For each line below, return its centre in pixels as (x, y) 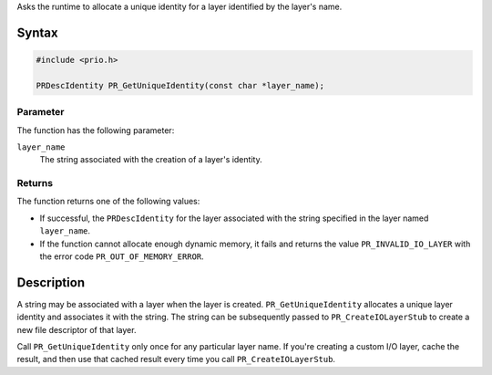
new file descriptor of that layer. (77, 329)
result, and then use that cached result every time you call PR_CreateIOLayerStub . (176, 359)
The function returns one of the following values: (108, 202)
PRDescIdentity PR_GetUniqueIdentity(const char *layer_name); (180, 85)
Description (51, 282)
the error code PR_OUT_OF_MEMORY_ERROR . (122, 256)
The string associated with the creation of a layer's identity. (151, 160)
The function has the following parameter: (96, 130)
